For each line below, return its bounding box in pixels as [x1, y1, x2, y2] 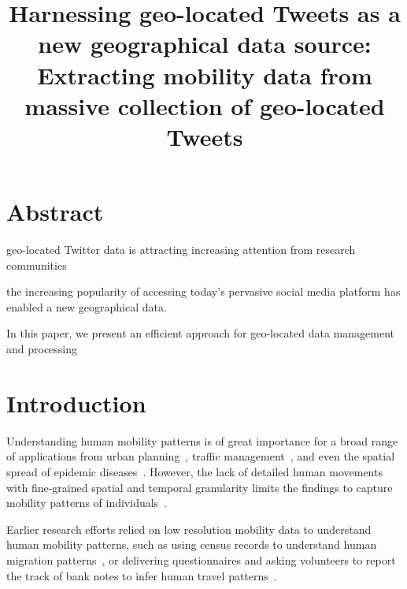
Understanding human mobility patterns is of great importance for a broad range [6, 432, 398, 449]
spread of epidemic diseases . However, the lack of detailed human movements [6, 463, 383, 479]
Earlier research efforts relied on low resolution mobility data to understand [6, 520, 372, 537]
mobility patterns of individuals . [6, 494, 168, 511]
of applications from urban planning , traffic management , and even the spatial [6, 448, 395, 464]
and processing [6, 341, 78, 357]
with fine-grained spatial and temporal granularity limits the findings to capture [6, 479, 393, 495]
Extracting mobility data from [37, 58, 372, 91]
